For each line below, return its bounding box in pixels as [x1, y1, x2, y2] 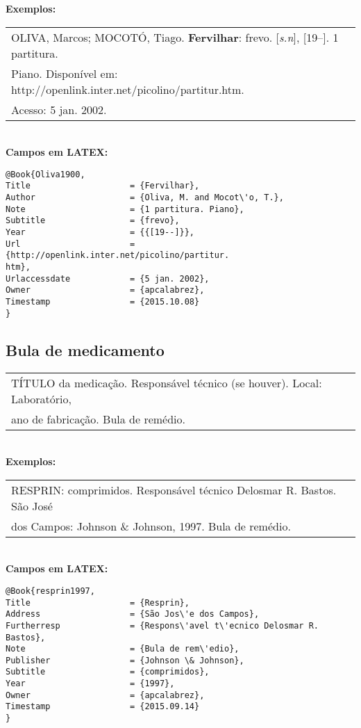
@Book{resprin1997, [6, 585, 95, 596]
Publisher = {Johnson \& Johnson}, [6, 655, 244, 665]
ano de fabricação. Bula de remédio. [11, 410, 185, 427]
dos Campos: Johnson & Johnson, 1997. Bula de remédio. [11, 517, 291, 534]
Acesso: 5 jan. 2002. [11, 101, 107, 118]
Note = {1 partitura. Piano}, [6, 204, 244, 214]
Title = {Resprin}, [6, 597, 190, 608]
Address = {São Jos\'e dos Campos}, [6, 609, 260, 620]
